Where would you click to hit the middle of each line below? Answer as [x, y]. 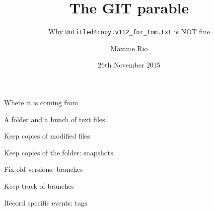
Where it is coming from [41, 102]
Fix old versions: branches [43, 169]
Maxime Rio [129, 48]
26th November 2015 [129, 65]
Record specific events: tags [46, 202]
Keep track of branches [39, 185]
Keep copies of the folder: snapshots [59, 152]
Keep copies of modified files [47, 136]
